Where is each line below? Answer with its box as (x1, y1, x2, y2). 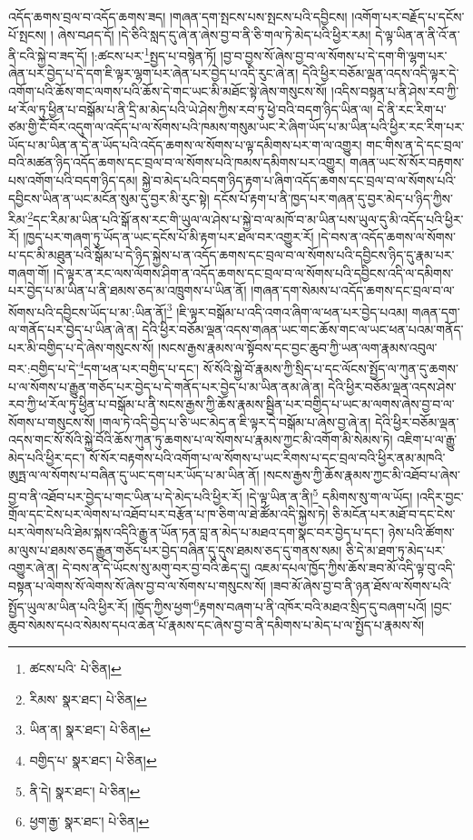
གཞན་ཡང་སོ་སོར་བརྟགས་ (350, 153, 465, 172)
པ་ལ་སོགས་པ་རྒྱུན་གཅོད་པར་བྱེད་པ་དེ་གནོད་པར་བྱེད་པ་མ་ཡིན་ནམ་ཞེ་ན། (8, 376, 324, 395)
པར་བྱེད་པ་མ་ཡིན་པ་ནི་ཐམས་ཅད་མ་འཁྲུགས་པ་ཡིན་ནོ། (8, 281, 247, 300)
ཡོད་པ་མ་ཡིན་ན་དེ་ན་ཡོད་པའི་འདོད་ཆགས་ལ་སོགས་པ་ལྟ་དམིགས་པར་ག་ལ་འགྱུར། (8, 135, 362, 154)
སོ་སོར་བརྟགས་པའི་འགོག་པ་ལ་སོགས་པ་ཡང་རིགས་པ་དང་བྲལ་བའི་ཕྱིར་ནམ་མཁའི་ (89, 447, 446, 466)
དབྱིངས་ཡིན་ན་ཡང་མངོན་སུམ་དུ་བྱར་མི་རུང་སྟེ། (8, 188, 210, 207)
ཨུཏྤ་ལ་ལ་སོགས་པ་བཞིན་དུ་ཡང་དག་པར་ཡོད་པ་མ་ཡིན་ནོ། (8, 465, 260, 485)
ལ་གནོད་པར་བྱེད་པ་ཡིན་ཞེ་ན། (8, 320, 138, 339)
